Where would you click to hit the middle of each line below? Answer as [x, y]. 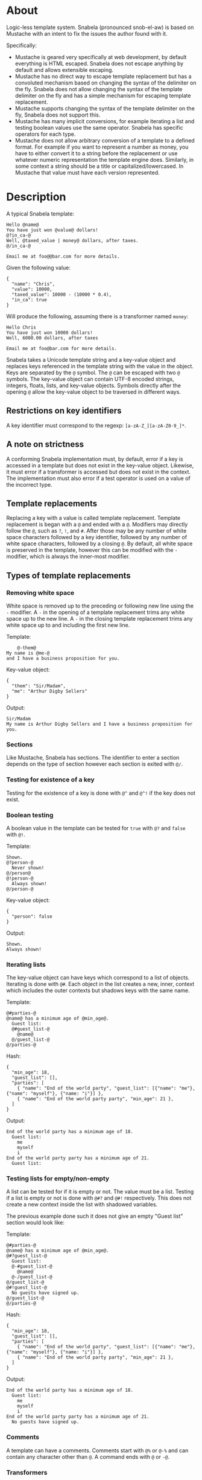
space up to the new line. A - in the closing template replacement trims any [99, 619]
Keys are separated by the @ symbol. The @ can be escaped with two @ [93, 373]
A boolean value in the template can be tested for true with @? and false [96, 828]
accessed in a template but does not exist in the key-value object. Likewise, [100, 465]
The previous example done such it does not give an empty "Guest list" [95, 1216]
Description [36, 197]
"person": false [32, 916]
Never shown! [28, 868]
